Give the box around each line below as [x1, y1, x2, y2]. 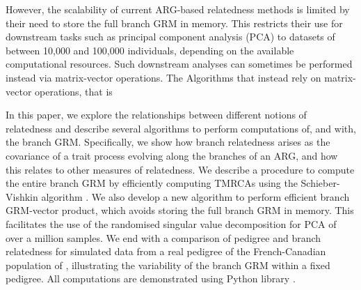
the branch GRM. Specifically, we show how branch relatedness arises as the [6, 135, 330, 149]
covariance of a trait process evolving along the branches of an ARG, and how [6, 148, 338, 162]
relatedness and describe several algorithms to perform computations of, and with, [6, 121, 356, 135]
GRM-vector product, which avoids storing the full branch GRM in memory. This [6, 203, 354, 217]
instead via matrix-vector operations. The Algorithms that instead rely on [6, 70, 321, 84]
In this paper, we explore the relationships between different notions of [6, 107, 307, 122]
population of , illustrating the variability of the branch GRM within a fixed [6, 257, 330, 272]
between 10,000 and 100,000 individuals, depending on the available [6, 43, 294, 57]
